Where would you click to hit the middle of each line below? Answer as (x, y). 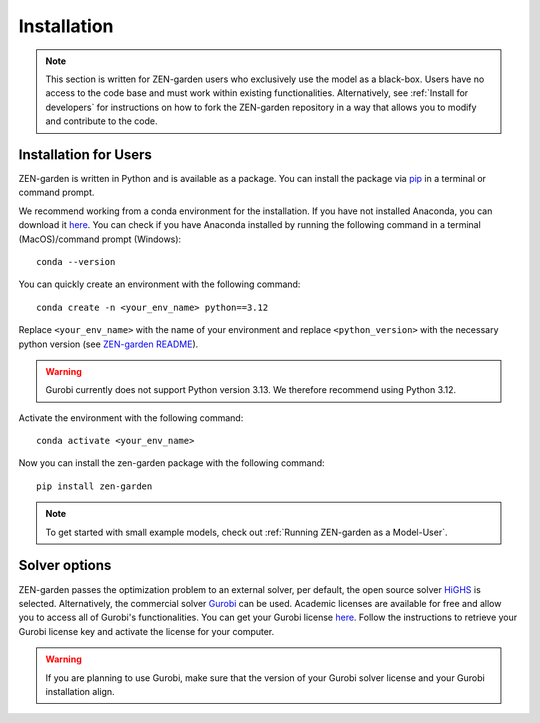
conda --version (76, 261)
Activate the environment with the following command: (131, 417)
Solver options (65, 565)
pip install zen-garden (94, 486)
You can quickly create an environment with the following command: (159, 284)
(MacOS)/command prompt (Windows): (100, 239)
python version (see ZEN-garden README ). (108, 344)
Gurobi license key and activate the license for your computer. (146, 631)
